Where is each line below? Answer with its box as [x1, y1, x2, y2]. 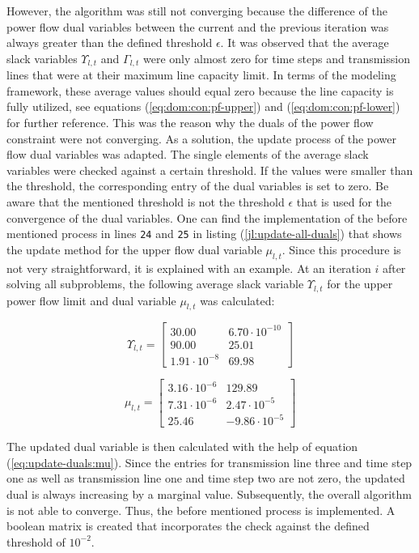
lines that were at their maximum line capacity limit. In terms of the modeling [6, 66, 396, 83]
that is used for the [296, 193, 392, 210]
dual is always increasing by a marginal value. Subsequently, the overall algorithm [6, 485, 412, 502]
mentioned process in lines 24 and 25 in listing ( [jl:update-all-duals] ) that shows [6, 225, 402, 242]
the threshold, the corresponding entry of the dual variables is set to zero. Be [6, 177, 389, 194]
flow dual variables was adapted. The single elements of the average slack [6, 146, 369, 163]
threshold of [6, 533, 66, 550]
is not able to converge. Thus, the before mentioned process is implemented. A [6, 501, 396, 518]
